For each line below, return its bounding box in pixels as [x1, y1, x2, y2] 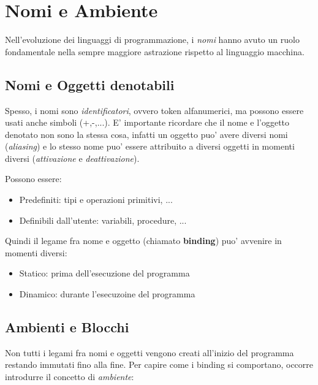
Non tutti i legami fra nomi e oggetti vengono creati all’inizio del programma [5, 346, 294, 359]
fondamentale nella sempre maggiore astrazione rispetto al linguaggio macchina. [5, 45, 305, 58]
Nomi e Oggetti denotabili [5, 75, 175, 94]
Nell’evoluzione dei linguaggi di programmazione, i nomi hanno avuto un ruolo [5, 33, 300, 46]
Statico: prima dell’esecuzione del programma [19, 267, 190, 280]
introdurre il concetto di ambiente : [5, 370, 134, 383]
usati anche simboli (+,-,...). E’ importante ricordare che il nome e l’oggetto [5, 116, 290, 129]
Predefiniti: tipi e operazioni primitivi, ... [19, 193, 173, 206]
